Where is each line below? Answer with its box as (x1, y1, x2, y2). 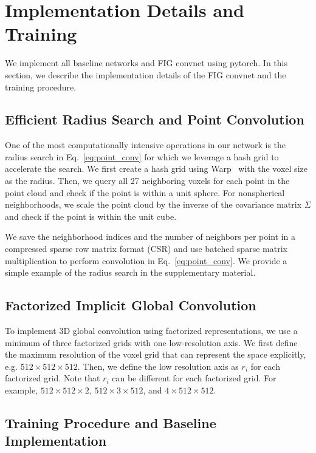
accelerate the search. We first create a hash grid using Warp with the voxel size (5, 162, 307, 175)
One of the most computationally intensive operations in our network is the (5, 138, 286, 151)
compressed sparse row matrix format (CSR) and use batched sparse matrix (5, 242, 287, 255)
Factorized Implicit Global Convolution (5, 296, 256, 315)
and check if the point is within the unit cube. (5, 209, 177, 222)
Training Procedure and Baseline (5, 413, 216, 432)
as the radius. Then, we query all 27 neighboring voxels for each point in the (5, 174, 290, 187)
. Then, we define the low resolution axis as (77, 359, 239, 372)
